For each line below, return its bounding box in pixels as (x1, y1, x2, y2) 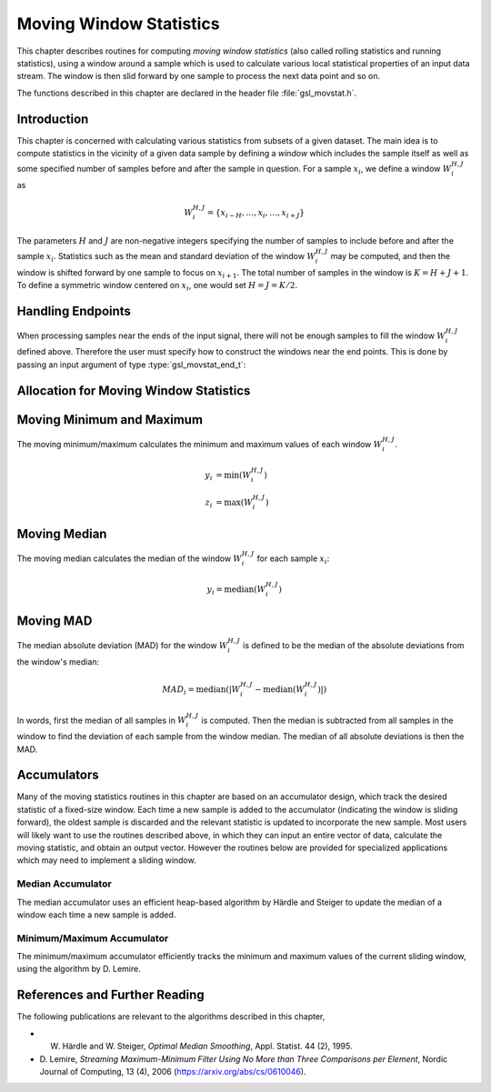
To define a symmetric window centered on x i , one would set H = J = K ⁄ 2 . (16, 279, 298, 293)
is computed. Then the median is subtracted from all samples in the (201, 715, 454, 726)
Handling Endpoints (16, 303, 132, 318)
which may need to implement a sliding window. (16, 855, 196, 866)
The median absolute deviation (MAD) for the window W (16, 640, 228, 651)
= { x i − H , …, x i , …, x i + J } (206, 207, 306, 220)
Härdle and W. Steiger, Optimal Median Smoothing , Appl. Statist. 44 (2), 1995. (62, 1041, 353, 1052)
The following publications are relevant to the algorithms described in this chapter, (16, 1011, 326, 1022)
